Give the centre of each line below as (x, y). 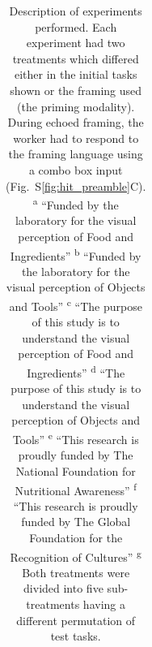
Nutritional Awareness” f (76, 489)
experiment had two (76, 43)
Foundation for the (76, 537)
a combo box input (76, 169)
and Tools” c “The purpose (76, 305)
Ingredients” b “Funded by (76, 254)
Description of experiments (76, 11)
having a (104, 604)
